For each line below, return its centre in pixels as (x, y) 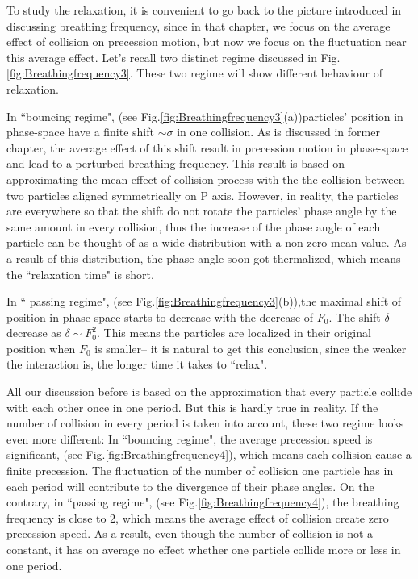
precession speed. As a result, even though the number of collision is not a (190, 533)
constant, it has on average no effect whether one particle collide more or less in (204, 549)
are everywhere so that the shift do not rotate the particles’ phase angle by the (202, 211)
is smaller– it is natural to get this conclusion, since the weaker (251, 348)
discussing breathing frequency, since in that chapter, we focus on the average (199, 25)
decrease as (34, 333)
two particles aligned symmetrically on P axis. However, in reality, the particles (203, 195)
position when (41, 348)
